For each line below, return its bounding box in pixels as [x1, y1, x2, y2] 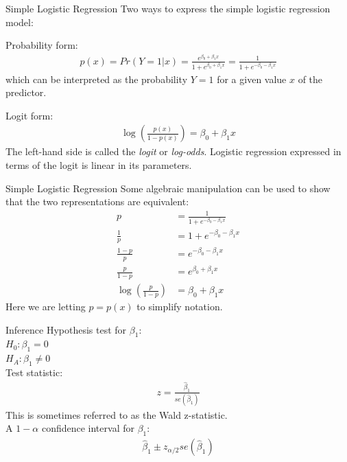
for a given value [217, 71, 287, 86]
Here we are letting [5, 299, 86, 314]
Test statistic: [5, 365, 63, 380]
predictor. [5, 85, 47, 100]
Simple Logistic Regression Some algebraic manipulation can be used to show [5, 181, 331, 195]
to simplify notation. [136, 299, 223, 314]
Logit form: [5, 108, 53, 122]
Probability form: [5, 38, 78, 52]
